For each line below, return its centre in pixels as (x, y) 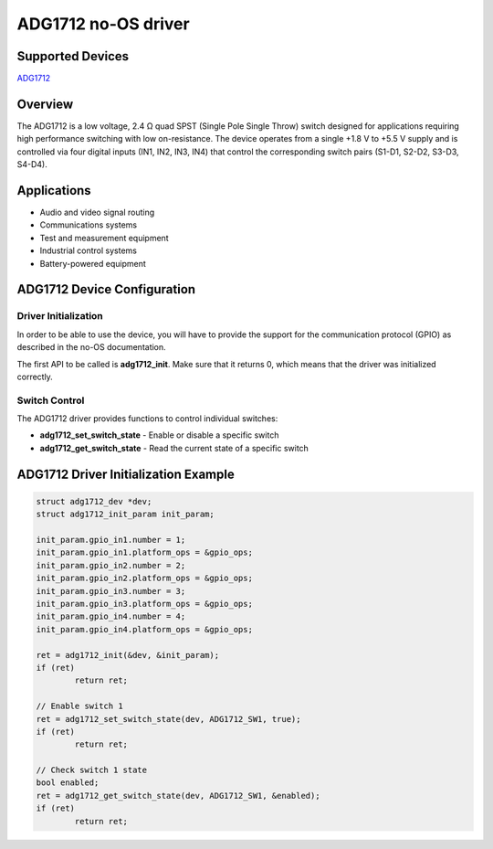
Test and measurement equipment (104, 238)
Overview (45, 104)
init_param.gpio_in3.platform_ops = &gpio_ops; (144, 604)
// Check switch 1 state (92, 770)
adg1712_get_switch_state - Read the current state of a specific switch (174, 448)
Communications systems (88, 225)
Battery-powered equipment (93, 263)
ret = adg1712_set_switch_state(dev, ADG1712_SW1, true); (168, 719)
